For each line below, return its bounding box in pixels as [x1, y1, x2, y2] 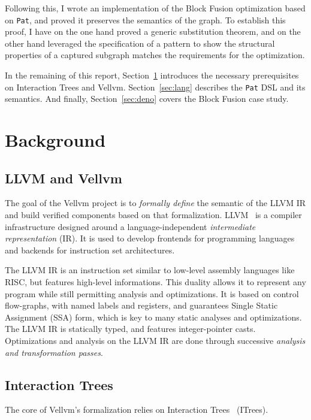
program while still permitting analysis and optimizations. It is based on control [5, 287, 299, 300]
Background [5, 128, 106, 152]
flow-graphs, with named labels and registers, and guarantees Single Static [5, 299, 278, 312]
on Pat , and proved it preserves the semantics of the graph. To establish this [5, 13, 286, 26]
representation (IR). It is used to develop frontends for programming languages [5, 232, 295, 244]
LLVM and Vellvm [5, 168, 122, 187]
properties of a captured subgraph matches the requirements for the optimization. [5, 49, 305, 61]
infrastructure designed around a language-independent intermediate [5, 220, 256, 232]
